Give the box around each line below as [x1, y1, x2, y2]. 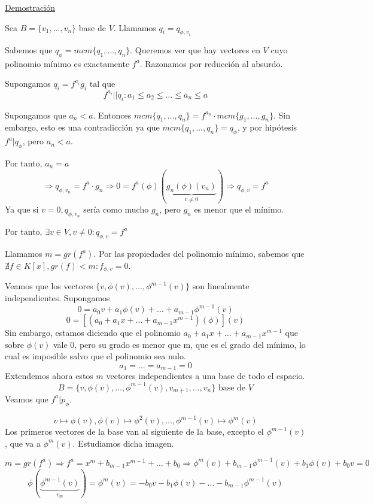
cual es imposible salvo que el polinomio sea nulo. [5, 350, 186, 362]
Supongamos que [5, 108, 66, 121]
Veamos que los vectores [5, 280, 93, 292]
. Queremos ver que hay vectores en [130, 44, 260, 56]
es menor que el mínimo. [194, 203, 284, 216]
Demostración [5, 1, 55, 13]
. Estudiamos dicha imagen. [72, 437, 174, 449]
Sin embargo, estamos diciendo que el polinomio [5, 326, 181, 339]
